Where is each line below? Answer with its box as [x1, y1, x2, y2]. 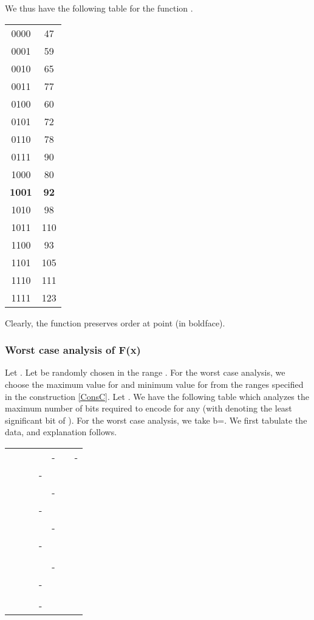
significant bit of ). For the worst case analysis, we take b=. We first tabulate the [5, 413, 307, 426]
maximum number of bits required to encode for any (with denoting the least [5, 402, 292, 415]
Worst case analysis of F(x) [5, 342, 141, 357]
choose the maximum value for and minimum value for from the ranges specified [5, 378, 304, 390]
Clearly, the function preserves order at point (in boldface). [5, 316, 225, 329]
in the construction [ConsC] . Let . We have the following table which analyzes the [5, 390, 309, 402]
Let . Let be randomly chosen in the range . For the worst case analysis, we [5, 366, 285, 379]
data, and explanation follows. [5, 425, 117, 438]
